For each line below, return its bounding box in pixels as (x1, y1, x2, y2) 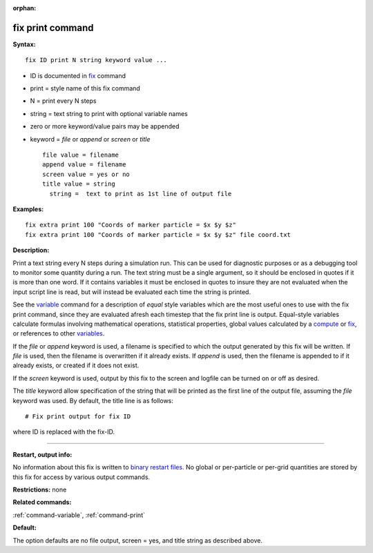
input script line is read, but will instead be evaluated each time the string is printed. (12, 287, 251, 296)
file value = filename (42, 151, 119, 159)
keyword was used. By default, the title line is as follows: (12, 396, 174, 405)
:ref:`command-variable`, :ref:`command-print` (12, 511, 145, 519)
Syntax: (12, 40, 36, 48)
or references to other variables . (12, 329, 105, 338)
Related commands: (12, 498, 72, 507)
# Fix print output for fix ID (25, 413, 131, 420)
